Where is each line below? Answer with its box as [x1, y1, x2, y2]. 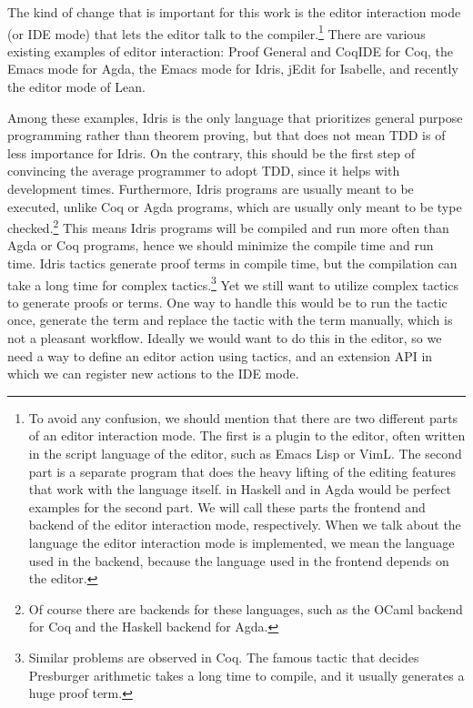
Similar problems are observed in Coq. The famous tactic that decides [28, 647, 419, 666]
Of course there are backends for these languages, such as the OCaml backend [28, 599, 463, 618]
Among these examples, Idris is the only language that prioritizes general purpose [7, 107, 463, 126]
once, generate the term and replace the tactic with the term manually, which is [7, 310, 453, 329]
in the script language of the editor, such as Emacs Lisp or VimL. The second [28, 444, 462, 463]
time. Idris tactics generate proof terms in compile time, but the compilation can [7, 254, 458, 273]
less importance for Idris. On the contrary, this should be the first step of [7, 143, 416, 162]
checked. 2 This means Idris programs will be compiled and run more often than [7, 216, 449, 237]
